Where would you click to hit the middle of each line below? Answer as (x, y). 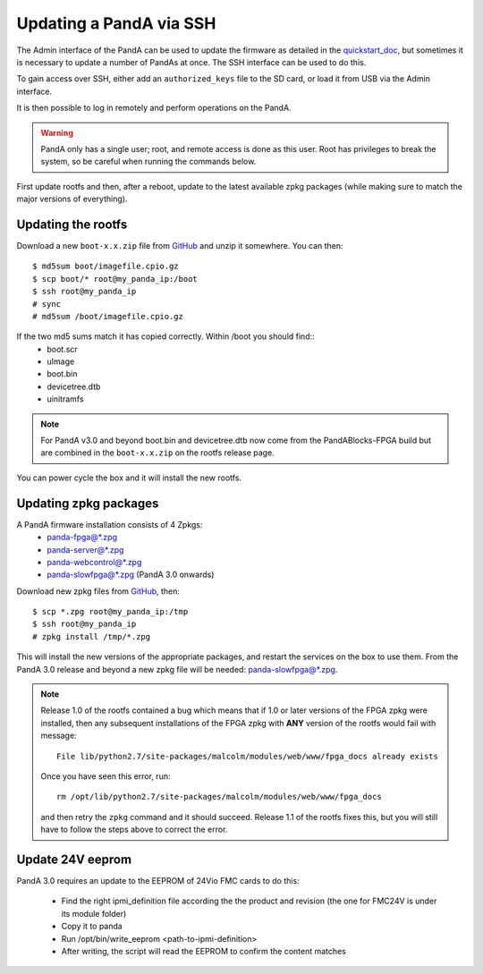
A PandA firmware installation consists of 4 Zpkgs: (110, 524)
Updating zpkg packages (88, 503)
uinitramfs (65, 399)
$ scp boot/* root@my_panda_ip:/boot (115, 279)
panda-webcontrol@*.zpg (94, 562)
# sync (47, 304)
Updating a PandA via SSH (116, 23)
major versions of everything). (72, 199)
